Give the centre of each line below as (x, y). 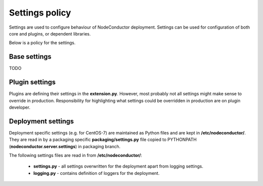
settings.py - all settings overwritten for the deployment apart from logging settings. (118, 166)
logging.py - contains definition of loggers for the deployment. (96, 173)
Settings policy (40, 13)
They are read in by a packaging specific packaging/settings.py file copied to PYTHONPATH (103, 140)
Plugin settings (32, 82)
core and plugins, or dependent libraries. (50, 34)
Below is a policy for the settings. (42, 43)
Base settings (30, 57)
